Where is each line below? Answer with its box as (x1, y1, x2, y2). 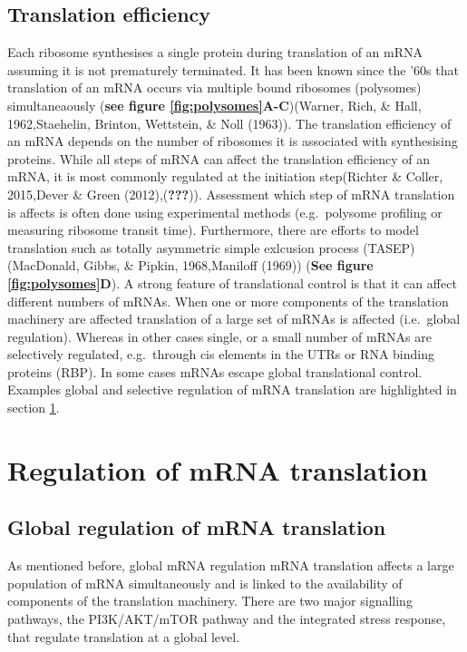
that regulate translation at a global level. (7, 627, 240, 646)
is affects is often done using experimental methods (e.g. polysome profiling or (7, 202, 443, 221)
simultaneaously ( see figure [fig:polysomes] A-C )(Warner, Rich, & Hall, (7, 95, 422, 114)
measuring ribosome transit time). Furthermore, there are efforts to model (7, 220, 419, 239)
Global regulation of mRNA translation (7, 513, 386, 541)
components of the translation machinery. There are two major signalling (7, 591, 413, 610)
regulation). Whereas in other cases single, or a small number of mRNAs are (7, 326, 432, 345)
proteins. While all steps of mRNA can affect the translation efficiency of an (7, 149, 431, 168)
